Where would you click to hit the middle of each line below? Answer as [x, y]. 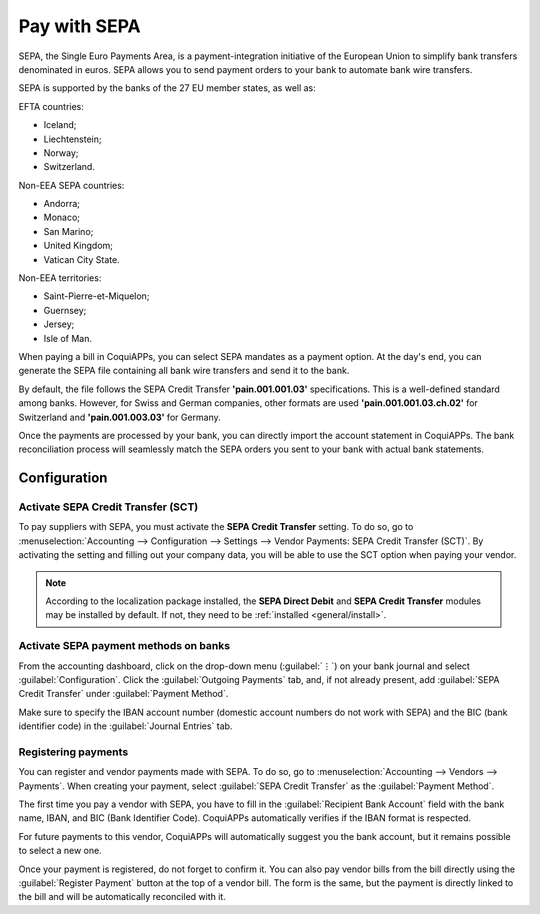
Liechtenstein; [72, 139]
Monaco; [61, 217]
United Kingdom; [78, 246]
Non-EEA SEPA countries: [71, 185]
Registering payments [73, 752]
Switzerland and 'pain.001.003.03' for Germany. [120, 417]
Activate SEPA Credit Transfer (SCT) [108, 507]
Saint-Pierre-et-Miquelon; [96, 296]
